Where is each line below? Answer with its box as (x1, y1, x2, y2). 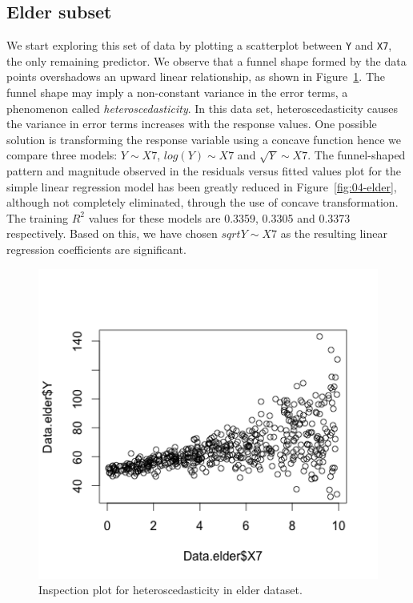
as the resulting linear (280, 225, 387, 242)
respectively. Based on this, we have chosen (6, 225, 218, 242)
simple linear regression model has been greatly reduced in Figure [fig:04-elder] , (6, 178, 397, 195)
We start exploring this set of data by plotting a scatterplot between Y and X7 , (6, 37, 392, 54)
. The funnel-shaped (307, 147, 406, 163)
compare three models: (6, 147, 118, 163)
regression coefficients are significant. (6, 240, 186, 257)
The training (6, 209, 69, 226)
